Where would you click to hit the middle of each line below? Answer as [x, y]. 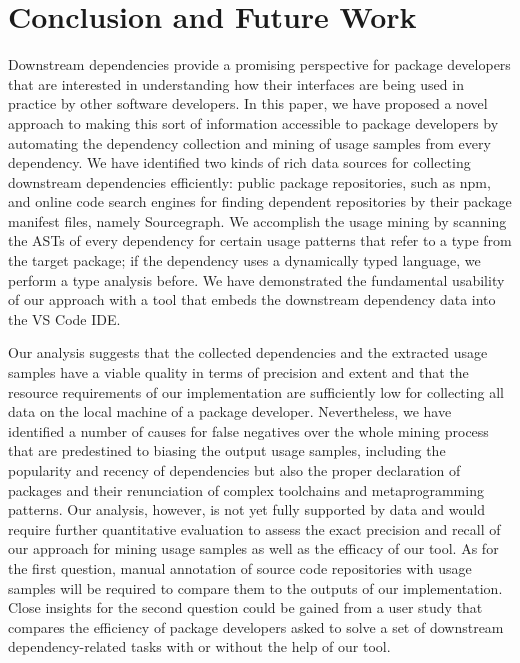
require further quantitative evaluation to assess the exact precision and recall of [254, 528]
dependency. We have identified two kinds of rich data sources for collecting [239, 162]
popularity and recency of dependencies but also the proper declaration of [234, 470]
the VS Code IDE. [64, 318]
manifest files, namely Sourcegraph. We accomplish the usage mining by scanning [257, 220]
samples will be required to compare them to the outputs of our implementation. [255, 587]
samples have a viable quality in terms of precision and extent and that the [238, 372]
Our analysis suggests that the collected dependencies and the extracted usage [248, 352]
